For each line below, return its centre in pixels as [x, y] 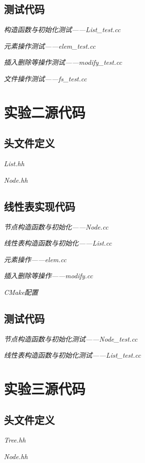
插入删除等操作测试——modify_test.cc [63, 62]
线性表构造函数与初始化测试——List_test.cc [72, 355]
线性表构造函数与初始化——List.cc [58, 243]
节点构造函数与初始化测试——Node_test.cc [71, 338]
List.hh [14, 164]
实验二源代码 [45, 112]
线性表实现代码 [40, 206]
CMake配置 [21, 292]
